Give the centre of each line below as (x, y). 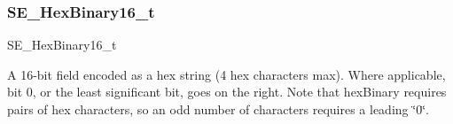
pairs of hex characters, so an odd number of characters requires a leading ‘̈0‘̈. (218, 109)
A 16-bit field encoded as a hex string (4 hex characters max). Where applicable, (226, 74)
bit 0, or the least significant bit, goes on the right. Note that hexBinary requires (227, 92)
